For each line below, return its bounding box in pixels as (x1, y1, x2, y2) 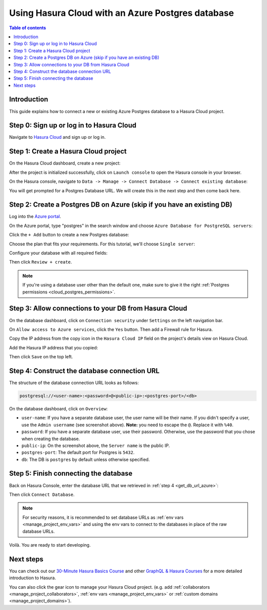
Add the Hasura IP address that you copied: (9, 344, 98, 350)
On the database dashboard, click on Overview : (9, 405, 108, 411)
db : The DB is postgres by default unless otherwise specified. (21, 456, 150, 462)
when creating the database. (21, 436, 80, 442)
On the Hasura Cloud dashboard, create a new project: (9, 160, 121, 166)
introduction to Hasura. (9, 575, 56, 581)
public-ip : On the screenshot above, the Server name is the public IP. (21, 443, 170, 448)
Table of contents (9, 25, 46, 31)
